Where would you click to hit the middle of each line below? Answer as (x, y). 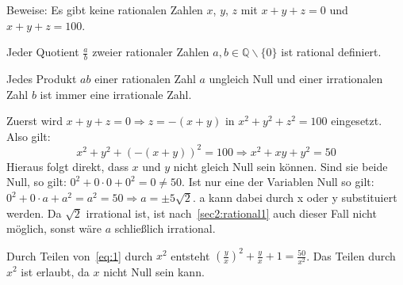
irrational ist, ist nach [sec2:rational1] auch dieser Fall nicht (231, 213)
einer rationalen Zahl (145, 79)
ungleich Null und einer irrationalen (296, 79)
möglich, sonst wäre (54, 228)
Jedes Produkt (42, 79)
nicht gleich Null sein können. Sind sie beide (280, 166)
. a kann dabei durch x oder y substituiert (295, 198)
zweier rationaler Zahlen (151, 52)
